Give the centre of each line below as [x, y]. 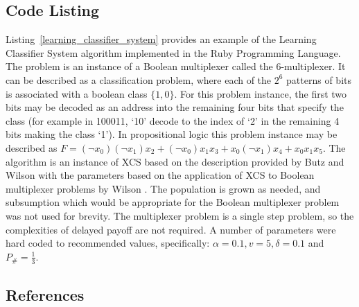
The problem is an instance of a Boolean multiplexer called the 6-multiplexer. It [176, 66]
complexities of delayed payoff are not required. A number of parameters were [171, 229]
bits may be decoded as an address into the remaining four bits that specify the [175, 107]
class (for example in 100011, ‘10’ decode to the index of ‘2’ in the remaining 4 [173, 120]
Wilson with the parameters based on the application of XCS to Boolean [160, 175]
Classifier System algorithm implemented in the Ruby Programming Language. [173, 52]
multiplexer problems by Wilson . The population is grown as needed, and [163, 188]
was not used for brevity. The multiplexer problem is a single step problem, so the [180, 215]
